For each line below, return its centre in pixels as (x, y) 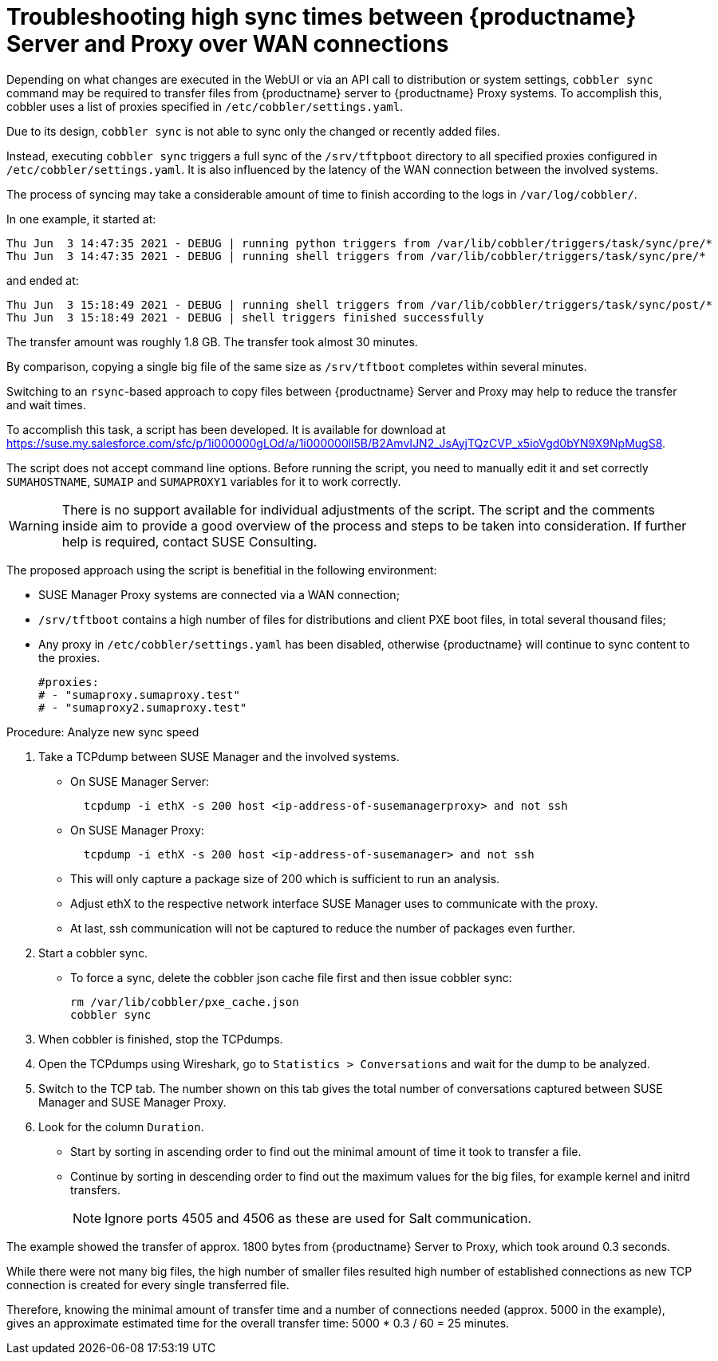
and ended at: (43, 280)
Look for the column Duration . (121, 1126)
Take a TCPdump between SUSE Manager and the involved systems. (219, 756)
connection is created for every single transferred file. (148, 1284)
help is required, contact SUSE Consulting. (189, 541)
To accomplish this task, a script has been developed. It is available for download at (226, 429)
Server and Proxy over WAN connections (228, 44)
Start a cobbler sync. (93, 953)
